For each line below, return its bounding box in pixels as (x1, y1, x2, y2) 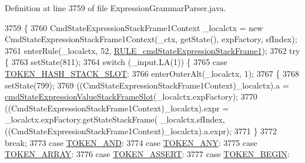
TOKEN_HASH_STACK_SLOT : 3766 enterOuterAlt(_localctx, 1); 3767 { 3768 (5, 67, 300, 79)
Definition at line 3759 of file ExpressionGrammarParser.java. (5, 2, 226, 13)
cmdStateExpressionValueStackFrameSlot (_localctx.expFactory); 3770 (5, 90, 257, 103)
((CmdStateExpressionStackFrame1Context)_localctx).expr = (5, 101, 229, 114)
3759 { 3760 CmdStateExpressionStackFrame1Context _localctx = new (5, 21, 263, 33)
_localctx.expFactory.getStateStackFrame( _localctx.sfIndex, (5, 113, 225, 125)
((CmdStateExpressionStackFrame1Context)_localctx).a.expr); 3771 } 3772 (5, 124, 277, 137)
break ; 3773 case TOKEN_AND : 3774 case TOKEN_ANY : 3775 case (5, 136, 257, 148)
